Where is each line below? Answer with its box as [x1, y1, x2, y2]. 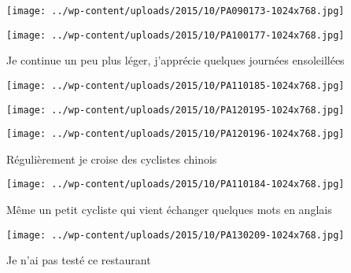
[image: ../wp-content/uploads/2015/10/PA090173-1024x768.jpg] [6, 6, 345, 17]
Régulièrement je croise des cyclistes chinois [6, 150, 217, 167]
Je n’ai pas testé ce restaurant [6, 252, 151, 268]
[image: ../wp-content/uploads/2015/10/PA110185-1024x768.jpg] [6, 79, 345, 91]
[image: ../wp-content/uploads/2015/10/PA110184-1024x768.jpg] [6, 179, 345, 190]
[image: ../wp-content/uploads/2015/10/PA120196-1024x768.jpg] [6, 128, 345, 140]
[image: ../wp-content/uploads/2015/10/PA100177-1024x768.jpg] [6, 29, 345, 41]
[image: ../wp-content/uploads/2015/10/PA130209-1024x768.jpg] [6, 229, 345, 241]
